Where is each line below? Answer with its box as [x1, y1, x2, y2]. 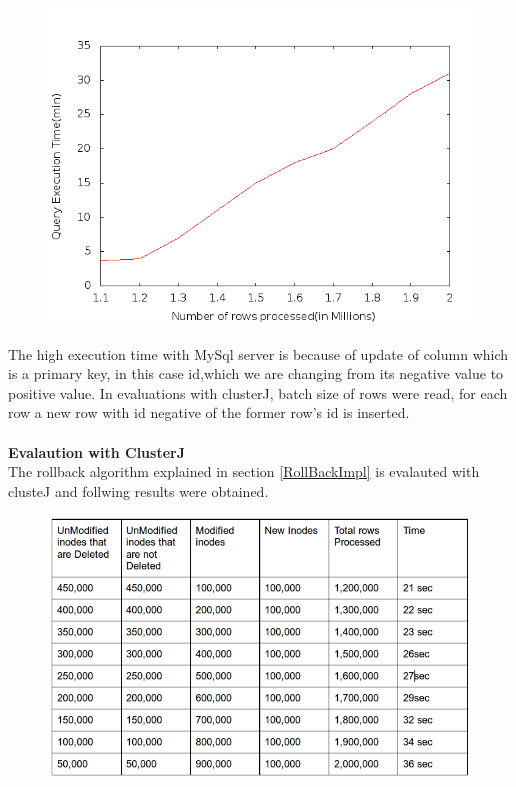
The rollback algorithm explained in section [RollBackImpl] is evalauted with [8, 461, 480, 482]
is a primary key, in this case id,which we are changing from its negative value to [8, 363, 504, 384]
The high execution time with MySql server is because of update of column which [8, 343, 509, 364]
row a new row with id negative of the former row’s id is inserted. [8, 402, 410, 423]
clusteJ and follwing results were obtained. [8, 480, 269, 501]
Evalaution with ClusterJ [8, 441, 185, 462]
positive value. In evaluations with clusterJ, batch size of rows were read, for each [8, 382, 508, 403]
